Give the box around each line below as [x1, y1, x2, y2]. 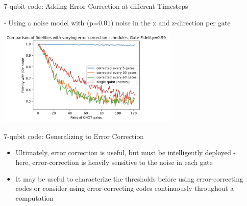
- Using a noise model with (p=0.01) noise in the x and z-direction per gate [4, 17, 231, 27]
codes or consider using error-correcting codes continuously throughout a [15, 183, 234, 193]
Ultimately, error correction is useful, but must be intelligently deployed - [15, 147, 236, 158]
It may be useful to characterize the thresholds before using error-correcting [15, 173, 243, 183]
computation [15, 192, 53, 203]
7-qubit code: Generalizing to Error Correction [4, 131, 144, 141]
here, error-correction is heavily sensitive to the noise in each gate [15, 157, 213, 167]
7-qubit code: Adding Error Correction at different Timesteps [4, 1, 188, 11]
